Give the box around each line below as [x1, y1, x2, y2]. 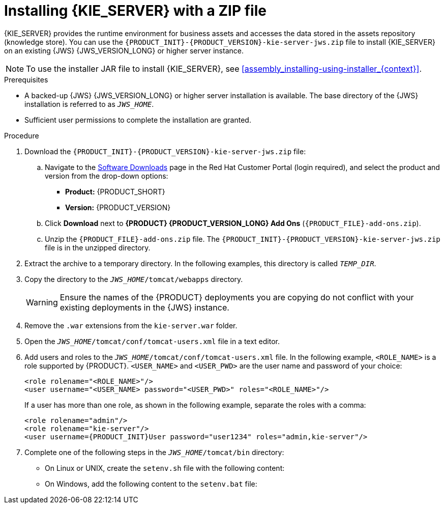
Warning [26, 297, 58, 307]
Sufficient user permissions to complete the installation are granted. [24, 115, 251, 124]
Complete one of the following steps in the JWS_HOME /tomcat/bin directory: [24, 447, 284, 457]
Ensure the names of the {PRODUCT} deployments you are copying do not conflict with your [60, 292, 414, 302]
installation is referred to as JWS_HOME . [24, 99, 154, 108]
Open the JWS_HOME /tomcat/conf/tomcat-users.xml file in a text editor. [24, 336, 280, 346]
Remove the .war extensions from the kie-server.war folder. [24, 321, 238, 330]
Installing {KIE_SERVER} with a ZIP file [4, 2, 267, 19]
